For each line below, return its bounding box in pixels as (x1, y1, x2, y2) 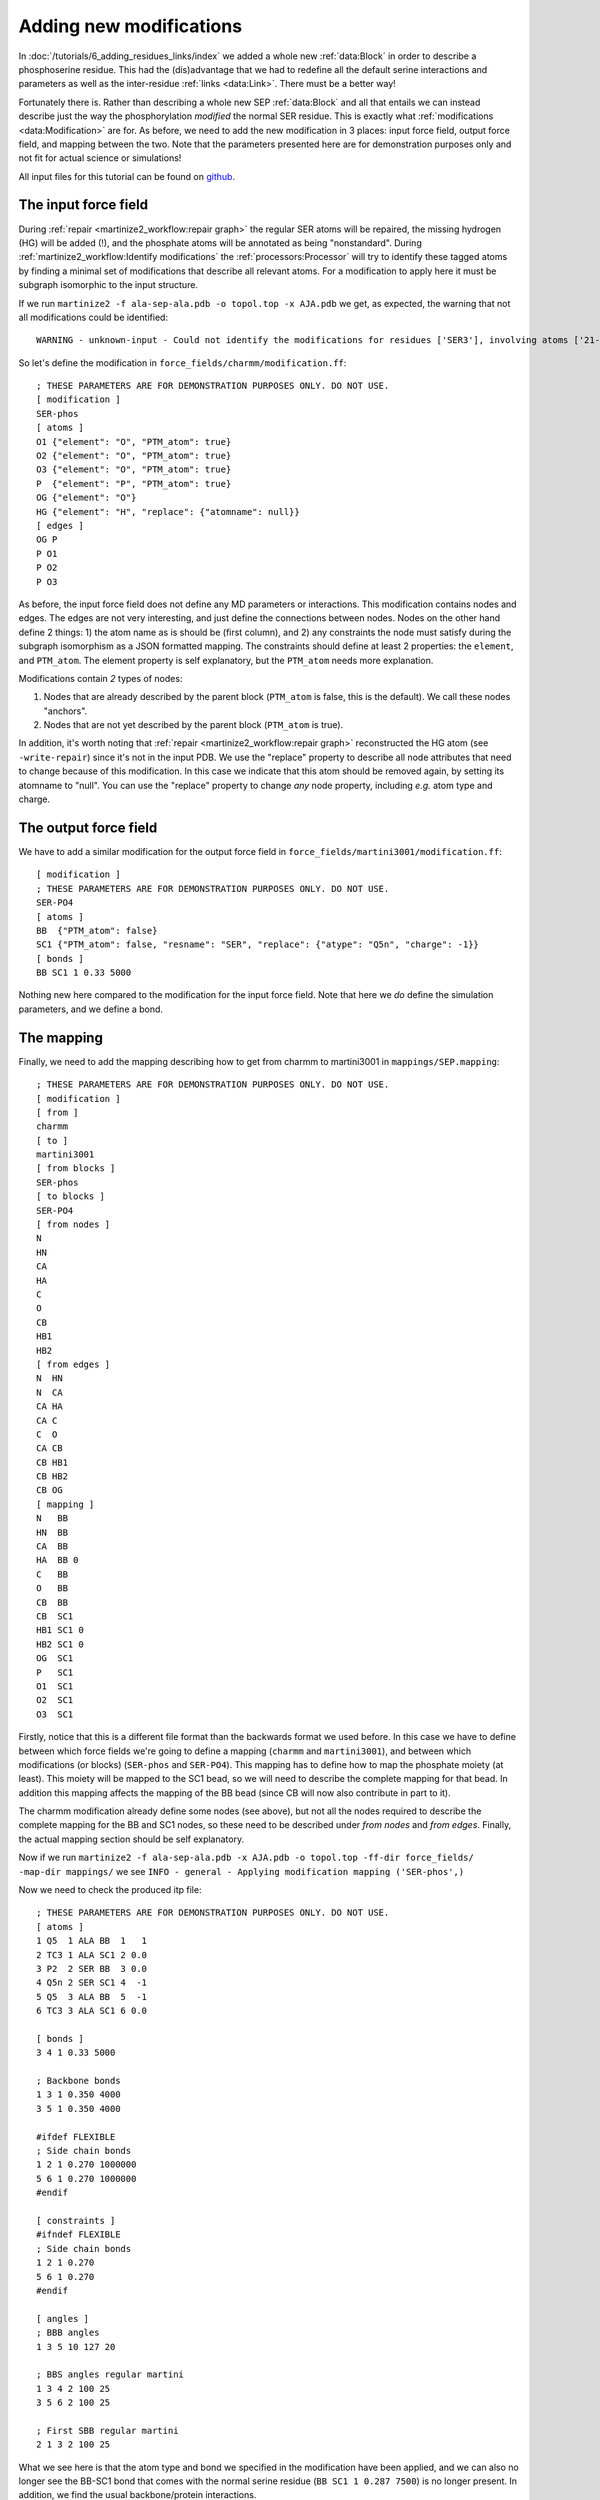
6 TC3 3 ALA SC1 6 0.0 (36, 2005, 148, 2017)
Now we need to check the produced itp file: (18, 1884, 202, 1896)
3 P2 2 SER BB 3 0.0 (36, 1963, 148, 1974)
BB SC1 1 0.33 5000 (36, 967, 132, 979)
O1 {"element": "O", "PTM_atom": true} (36, 436, 232, 447)
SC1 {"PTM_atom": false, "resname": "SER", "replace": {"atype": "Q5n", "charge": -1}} (36, 939, 480, 950)
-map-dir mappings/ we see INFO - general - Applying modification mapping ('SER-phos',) (18, 1865, 465, 1877)
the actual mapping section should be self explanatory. (18, 1833, 245, 1845)
